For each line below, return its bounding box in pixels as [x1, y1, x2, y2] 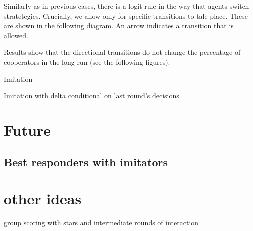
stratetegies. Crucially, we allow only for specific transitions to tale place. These [4, 10, 248, 21]
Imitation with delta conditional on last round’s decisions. [4, 90, 181, 101]
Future [4, 119, 51, 140]
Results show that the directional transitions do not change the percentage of [4, 47, 241, 57]
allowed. [4, 30, 28, 40]
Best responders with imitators [4, 154, 168, 169]
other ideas [4, 188, 82, 209]
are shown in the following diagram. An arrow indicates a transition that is [4, 20, 234, 31]
